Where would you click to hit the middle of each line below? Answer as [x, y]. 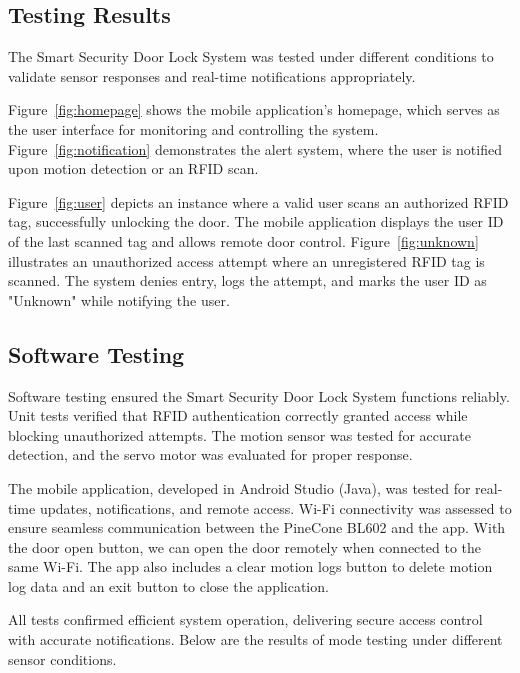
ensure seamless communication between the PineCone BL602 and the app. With [257, 527]
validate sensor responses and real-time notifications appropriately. [212, 75]
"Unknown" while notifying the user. [119, 299]
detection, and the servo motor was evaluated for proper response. [210, 454]
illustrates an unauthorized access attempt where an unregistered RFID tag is [246, 260]
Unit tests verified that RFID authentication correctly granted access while [238, 415]
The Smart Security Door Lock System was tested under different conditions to [251, 56]
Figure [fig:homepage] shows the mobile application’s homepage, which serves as [254, 109]
